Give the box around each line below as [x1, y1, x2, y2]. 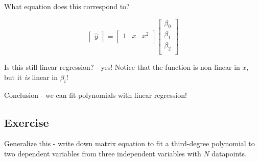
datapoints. [211, 148, 247, 158]
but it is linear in [4, 71, 58, 82]
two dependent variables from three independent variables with [4, 148, 201, 158]
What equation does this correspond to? [4, 1, 130, 11]
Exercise [4, 114, 49, 130]
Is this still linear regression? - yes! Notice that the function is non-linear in [4, 62, 240, 72]
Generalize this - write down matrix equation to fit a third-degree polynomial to [4, 138, 255, 149]
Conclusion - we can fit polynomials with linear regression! [4, 89, 187, 100]
